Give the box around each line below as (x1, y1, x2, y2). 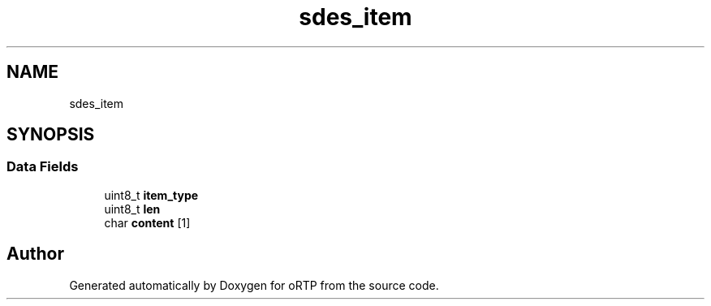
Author (6, 244, 64, 265)
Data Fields (6, 158, 79, 175)
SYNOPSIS (6, 124, 95, 145)
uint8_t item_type (104, 187, 199, 202)
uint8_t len (104, 201, 161, 216)
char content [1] (104, 215, 191, 230)
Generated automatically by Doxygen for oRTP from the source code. (69, 278, 439, 292)
